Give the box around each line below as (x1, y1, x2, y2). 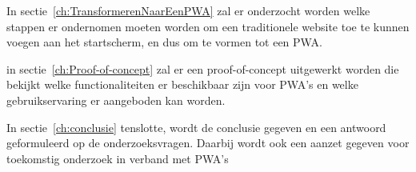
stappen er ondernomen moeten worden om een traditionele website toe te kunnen (6, 18, 410, 34)
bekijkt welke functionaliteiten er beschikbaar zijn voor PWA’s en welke (6, 76, 358, 93)
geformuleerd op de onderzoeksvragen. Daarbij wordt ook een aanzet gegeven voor (6, 134, 410, 151)
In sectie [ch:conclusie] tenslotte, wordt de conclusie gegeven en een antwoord (6, 118, 386, 135)
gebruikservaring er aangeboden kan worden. (6, 91, 226, 108)
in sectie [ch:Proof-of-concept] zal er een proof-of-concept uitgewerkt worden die (6, 60, 399, 77)
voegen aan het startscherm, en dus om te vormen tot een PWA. (6, 34, 322, 50)
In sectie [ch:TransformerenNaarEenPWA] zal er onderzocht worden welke (6, 2, 370, 18)
